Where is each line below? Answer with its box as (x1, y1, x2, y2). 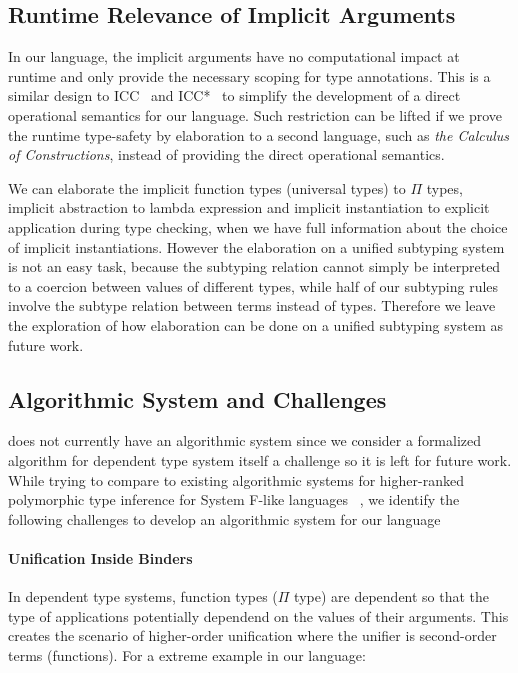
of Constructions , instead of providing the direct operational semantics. (8, 144, 445, 165)
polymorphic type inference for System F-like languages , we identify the (8, 489, 460, 510)
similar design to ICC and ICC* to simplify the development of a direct (8, 85, 461, 106)
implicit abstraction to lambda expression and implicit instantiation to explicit (8, 197, 490, 218)
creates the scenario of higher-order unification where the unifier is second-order (8, 625, 497, 646)
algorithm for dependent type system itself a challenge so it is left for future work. (8, 449, 512, 470)
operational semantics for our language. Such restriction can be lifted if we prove (8, 104, 502, 125)
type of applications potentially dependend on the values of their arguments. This (8, 605, 509, 626)
